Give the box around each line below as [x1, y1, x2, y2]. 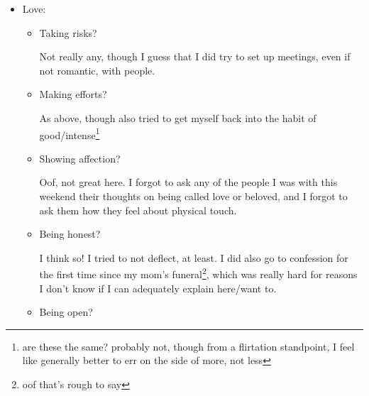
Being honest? [39, 226, 101, 241]
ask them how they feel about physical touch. [39, 202, 237, 217]
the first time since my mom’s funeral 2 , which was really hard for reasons [39, 265, 358, 282]
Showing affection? [39, 150, 121, 165]
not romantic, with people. [39, 62, 155, 77]
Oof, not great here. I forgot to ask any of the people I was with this [39, 175, 338, 189]
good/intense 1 [39, 125, 100, 142]
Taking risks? [39, 25, 97, 40]
